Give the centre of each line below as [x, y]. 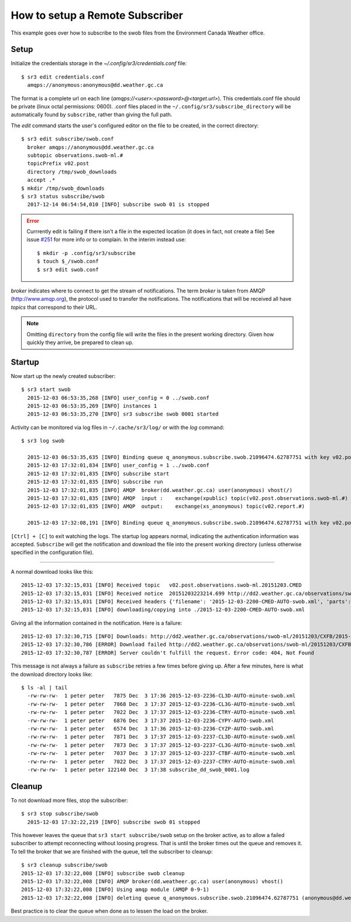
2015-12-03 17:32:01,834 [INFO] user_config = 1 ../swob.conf [118, 465]
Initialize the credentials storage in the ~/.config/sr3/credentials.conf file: [99, 63]
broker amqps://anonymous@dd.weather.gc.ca [91, 147]
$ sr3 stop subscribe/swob [60, 814]
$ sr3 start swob [46, 389]
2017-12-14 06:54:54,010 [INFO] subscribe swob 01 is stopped [118, 205]
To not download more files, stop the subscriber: [69, 800]
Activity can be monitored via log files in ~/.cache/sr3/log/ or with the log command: [118, 427]
